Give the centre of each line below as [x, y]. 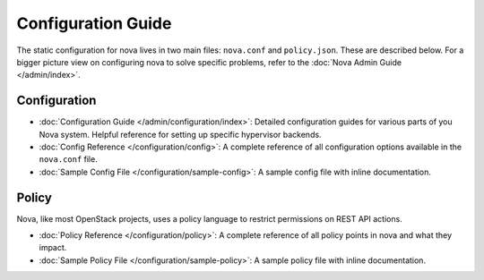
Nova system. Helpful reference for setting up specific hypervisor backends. [180, 134]
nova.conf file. [68, 159]
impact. [53, 248]
